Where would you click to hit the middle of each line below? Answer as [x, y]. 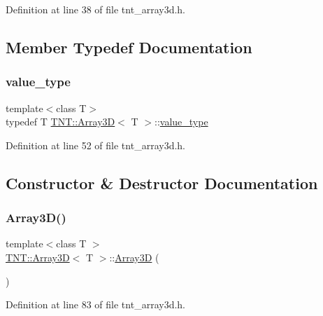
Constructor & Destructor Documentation [162, 183]
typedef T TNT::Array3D [60, 122]
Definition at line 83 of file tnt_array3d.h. [95, 304]
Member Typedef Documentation [129, 47]
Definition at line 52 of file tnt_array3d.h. [95, 145]
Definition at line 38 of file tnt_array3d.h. [95, 9]
